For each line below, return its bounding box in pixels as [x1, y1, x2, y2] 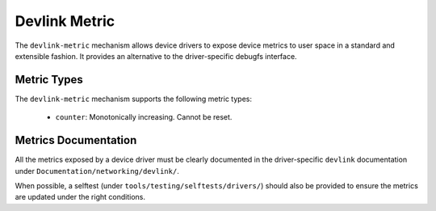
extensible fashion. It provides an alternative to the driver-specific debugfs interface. [15, 51, 298, 61]
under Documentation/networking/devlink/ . [15, 166, 179, 175]
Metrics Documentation [15, 133, 137, 147]
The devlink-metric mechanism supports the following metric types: [15, 94, 252, 103]
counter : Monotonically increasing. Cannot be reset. [55, 112, 233, 122]
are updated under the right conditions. [15, 192, 145, 202]
